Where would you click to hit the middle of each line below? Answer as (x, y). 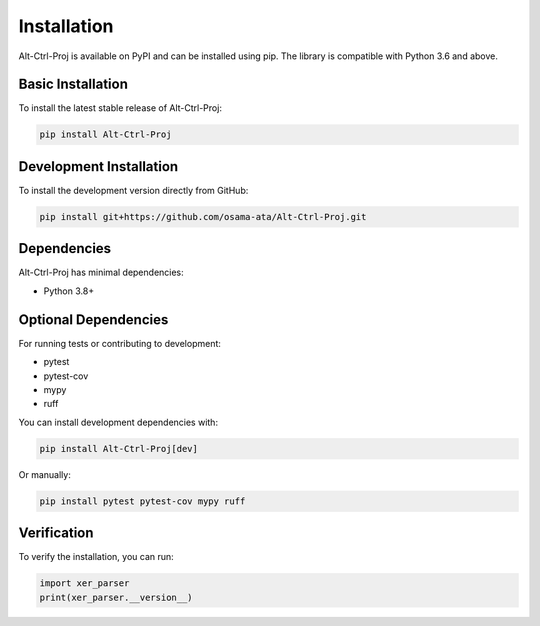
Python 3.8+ (69, 291)
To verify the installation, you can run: (96, 557)
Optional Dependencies (93, 319)
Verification (56, 533)
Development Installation (98, 166)
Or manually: (45, 474)
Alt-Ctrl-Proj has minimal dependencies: (101, 272)
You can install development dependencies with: (118, 422)
